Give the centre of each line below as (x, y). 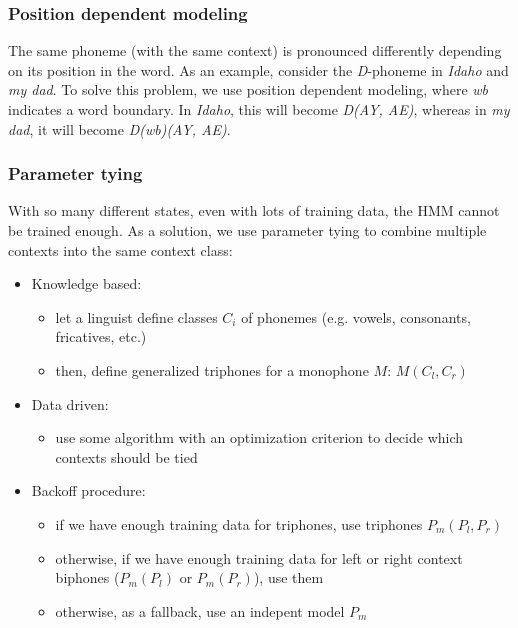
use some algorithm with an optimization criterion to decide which (259, 437)
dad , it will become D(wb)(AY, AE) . (119, 128)
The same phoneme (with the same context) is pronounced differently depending (255, 50)
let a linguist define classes (136, 316)
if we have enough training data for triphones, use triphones (239, 523)
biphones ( (87, 577)
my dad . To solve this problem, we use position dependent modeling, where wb (248, 89)
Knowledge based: (86, 283)
